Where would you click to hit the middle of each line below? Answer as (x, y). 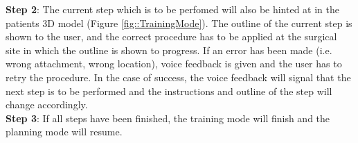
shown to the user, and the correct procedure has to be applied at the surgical (171, 36)
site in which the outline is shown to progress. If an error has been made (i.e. (169, 50)
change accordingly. (47, 104)
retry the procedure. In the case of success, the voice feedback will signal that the (178, 77)
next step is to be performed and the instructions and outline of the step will (169, 91)
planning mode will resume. (64, 132)
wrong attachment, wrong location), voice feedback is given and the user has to (174, 64)
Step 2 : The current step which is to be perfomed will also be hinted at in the (173, 9)
